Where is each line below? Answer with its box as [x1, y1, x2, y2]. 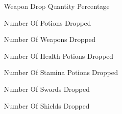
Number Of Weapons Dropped [4, 34, 96, 44]
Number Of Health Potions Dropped [4, 50, 114, 61]
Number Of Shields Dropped [4, 100, 90, 111]
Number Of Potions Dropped [4, 17, 91, 28]
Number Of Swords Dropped [4, 83, 90, 94]
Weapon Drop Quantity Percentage [4, 1, 110, 11]
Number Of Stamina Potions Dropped [4, 67, 118, 77]
